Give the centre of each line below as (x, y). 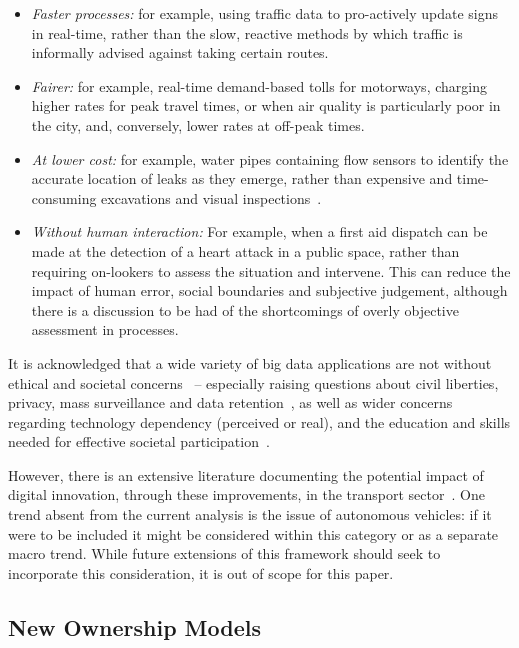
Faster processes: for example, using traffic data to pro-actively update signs (264, 13)
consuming (64, 197)
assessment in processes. (105, 329)
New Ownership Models (135, 626)
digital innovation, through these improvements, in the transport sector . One (246, 494)
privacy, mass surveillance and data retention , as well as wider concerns (230, 402)
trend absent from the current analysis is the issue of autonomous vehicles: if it (250, 514)
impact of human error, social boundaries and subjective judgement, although (269, 290)
